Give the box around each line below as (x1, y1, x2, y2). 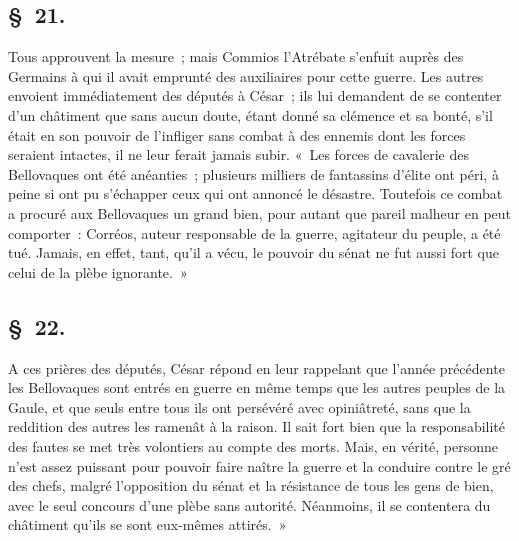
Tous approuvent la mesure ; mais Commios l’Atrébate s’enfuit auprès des (8, 46, 464, 67)
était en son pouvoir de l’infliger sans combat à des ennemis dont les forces (8, 124, 466, 145)
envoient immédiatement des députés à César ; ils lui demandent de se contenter (8, 85, 502, 106)
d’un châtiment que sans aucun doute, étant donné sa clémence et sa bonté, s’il (8, 104, 493, 125)
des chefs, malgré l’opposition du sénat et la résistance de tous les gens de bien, (8, 475, 494, 496)
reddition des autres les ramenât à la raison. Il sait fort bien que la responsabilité (8, 416, 505, 437)
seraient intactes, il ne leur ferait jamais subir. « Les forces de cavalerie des (8, 144, 469, 165)
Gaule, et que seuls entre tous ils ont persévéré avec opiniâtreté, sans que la (8, 396, 471, 417)
